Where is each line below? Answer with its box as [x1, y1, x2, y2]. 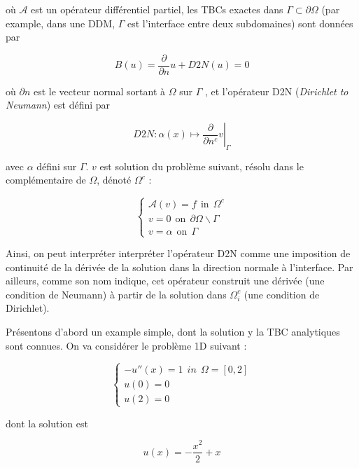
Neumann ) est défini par [6, 97, 111, 112]
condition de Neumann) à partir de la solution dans [6, 287, 227, 301]
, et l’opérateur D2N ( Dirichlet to [204, 83, 349, 98]
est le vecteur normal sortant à [33, 83, 166, 98]
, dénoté [97, 172, 132, 187]
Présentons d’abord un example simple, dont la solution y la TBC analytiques [6, 324, 340, 339]
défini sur [36, 158, 77, 173]
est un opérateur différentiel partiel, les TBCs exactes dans [31, 2, 283, 16]
